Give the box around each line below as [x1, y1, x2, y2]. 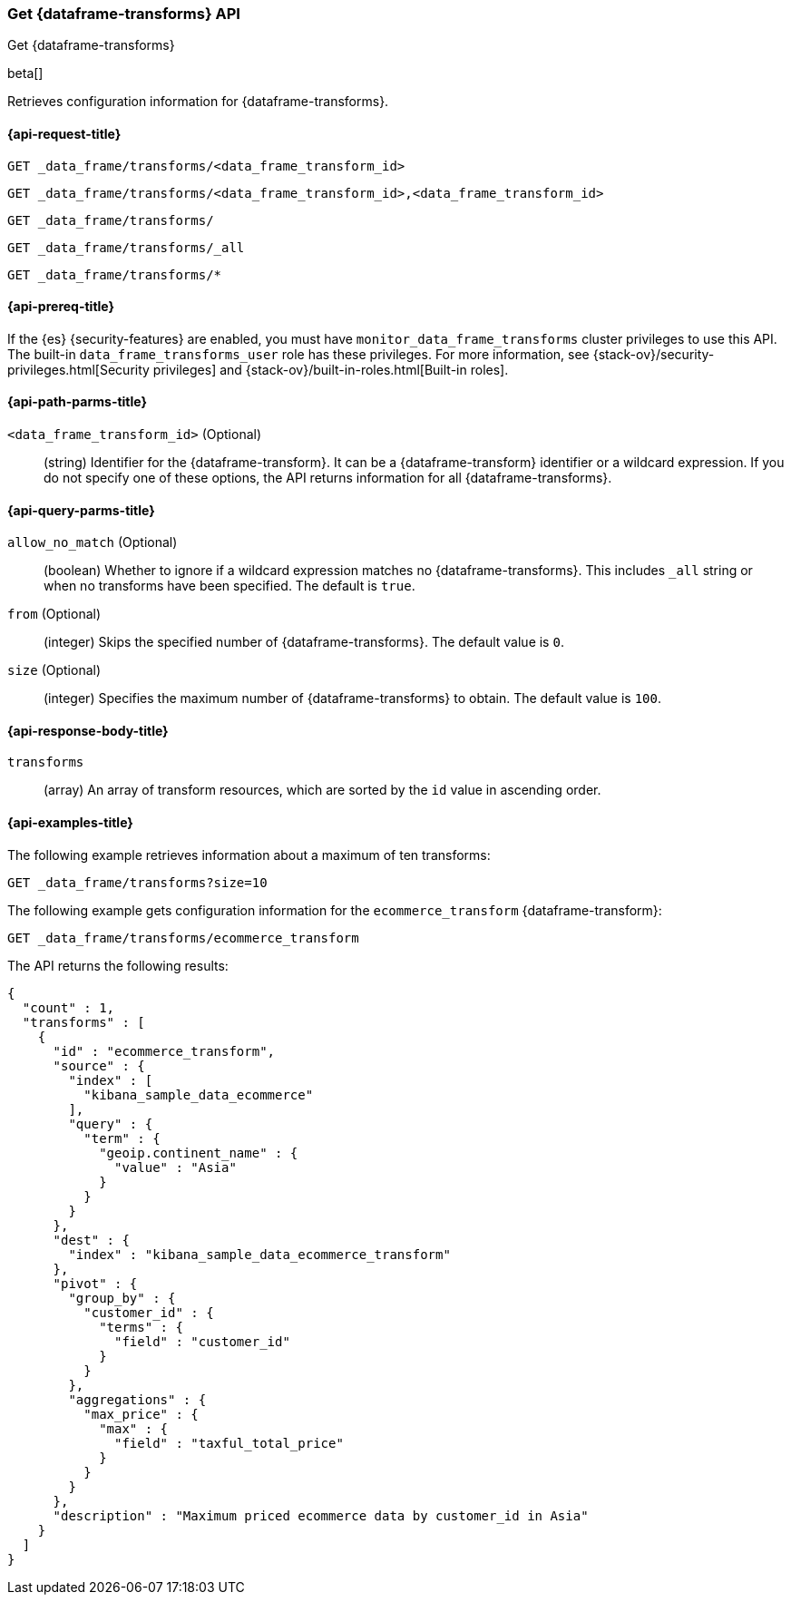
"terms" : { [99, 1319, 183, 1334]
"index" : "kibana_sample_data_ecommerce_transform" [68, 1246, 451, 1262]
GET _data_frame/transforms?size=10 [7, 874, 268, 890]
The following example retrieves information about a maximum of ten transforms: [7, 846, 491, 863]
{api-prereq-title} [7, 298, 115, 315]
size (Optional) [7, 662, 102, 679]
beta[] [7, 65, 44, 82]
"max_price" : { [83, 1406, 199, 1421]
